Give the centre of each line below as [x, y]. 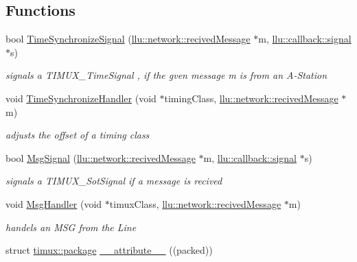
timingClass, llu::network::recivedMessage [251, 98]
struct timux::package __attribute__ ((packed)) [109, 250]
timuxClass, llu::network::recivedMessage [195, 203]
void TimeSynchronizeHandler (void [81, 98]
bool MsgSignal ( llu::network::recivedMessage [101, 157]
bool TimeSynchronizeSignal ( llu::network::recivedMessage [128, 39]
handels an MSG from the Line [71, 227]
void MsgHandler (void [54, 203]
